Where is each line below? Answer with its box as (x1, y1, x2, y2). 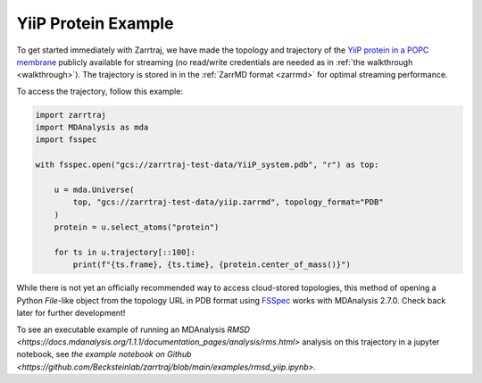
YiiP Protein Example (16, 13, 174, 33)
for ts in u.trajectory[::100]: (54, 247, 196, 257)
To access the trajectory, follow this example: (16, 86, 183, 96)
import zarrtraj (35, 110, 107, 120)
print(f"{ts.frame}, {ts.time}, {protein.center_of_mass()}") (72, 260, 352, 270)
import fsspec (35, 135, 97, 145)
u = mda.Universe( (54, 185, 135, 196)
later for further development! (16, 308, 126, 319)
